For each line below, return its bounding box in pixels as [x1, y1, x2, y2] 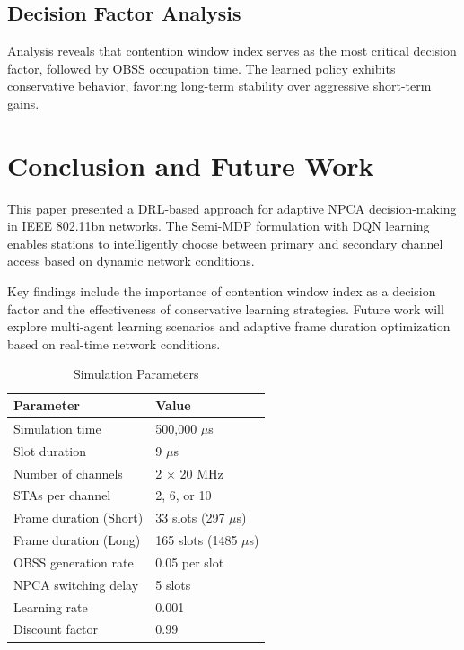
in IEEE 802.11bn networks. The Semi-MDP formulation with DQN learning [7, 216, 430, 235]
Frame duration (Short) [13, 508, 144, 527]
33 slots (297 [155, 508, 225, 527]
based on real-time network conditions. [7, 334, 221, 353]
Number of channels [13, 463, 123, 482]
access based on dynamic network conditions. [7, 251, 255, 270]
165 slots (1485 [155, 531, 238, 549]
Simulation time [13, 418, 101, 437]
